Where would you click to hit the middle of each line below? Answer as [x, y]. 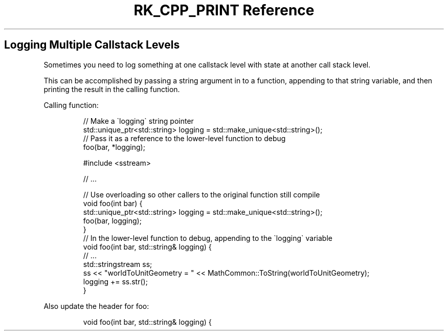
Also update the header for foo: [96, 306]
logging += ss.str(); [115, 281]
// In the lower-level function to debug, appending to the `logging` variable [208, 238]
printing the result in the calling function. [112, 89]
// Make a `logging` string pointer [138, 121]
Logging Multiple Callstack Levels [92, 45]
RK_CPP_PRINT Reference [224, 10]
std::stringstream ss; [118, 264]
